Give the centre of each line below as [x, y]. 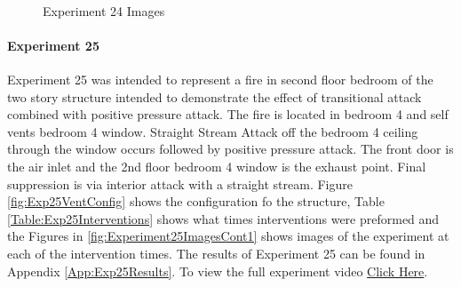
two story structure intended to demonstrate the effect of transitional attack [215, 96]
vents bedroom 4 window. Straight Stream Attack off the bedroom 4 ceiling [213, 131]
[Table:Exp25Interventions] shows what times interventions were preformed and [223, 218]
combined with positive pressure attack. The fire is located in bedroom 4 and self [228, 114]
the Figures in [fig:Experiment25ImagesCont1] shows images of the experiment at [228, 236]
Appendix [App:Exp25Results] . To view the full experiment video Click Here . [218, 271]
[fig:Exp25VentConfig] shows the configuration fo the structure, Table [196, 201]
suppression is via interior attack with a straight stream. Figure [180, 183]
